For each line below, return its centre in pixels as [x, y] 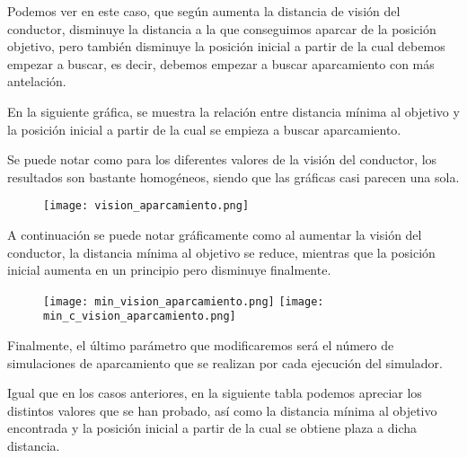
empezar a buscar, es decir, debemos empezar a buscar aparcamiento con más [221, 63]
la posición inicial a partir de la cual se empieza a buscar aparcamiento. [204, 129]
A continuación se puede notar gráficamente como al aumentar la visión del [215, 234]
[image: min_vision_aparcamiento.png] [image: [184, 301]
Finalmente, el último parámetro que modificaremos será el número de [201, 345]
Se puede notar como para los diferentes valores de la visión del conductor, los [222, 159]
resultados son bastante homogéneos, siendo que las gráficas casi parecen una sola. [233, 176]
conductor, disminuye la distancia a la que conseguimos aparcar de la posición [222, 28]
